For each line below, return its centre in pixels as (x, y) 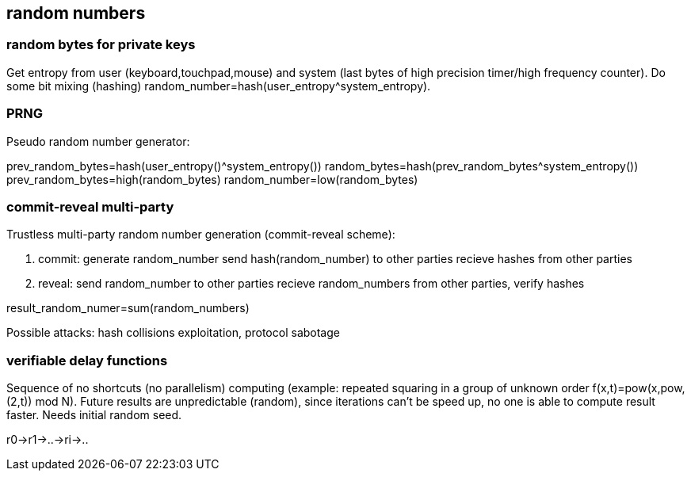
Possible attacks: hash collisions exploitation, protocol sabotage (173, 333)
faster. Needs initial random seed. (94, 415)
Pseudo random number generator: (98, 141)
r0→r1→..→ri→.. (48, 440)
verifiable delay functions (87, 360)
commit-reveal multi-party (90, 206)
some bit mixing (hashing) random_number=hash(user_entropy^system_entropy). (219, 86)
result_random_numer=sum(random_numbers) (128, 308)
